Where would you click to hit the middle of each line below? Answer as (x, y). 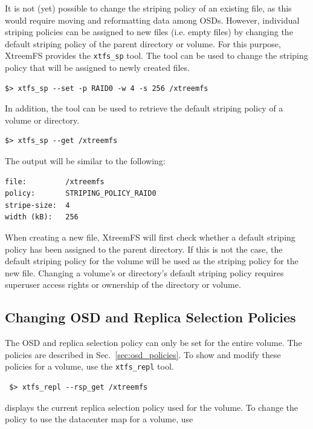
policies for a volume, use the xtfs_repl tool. (89, 366)
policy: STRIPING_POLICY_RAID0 (81, 194)
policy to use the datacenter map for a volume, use (99, 419)
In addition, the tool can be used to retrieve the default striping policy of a (144, 108)
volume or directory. (42, 120)
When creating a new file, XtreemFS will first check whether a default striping (150, 237)
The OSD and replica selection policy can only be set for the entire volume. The (153, 343)
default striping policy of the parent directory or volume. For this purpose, (143, 43)
